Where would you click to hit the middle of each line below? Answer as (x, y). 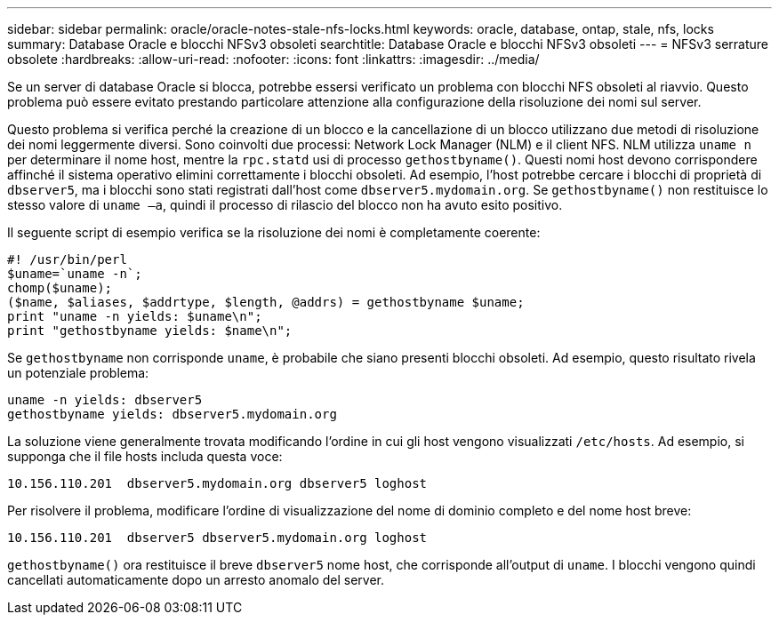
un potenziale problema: (78, 373)
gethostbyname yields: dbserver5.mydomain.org (172, 414)
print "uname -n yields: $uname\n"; (135, 316)
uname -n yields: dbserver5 (105, 400)
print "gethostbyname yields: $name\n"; (150, 331)
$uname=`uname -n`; (75, 274)
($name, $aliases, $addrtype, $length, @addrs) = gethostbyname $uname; (266, 302)
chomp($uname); (60, 288)
